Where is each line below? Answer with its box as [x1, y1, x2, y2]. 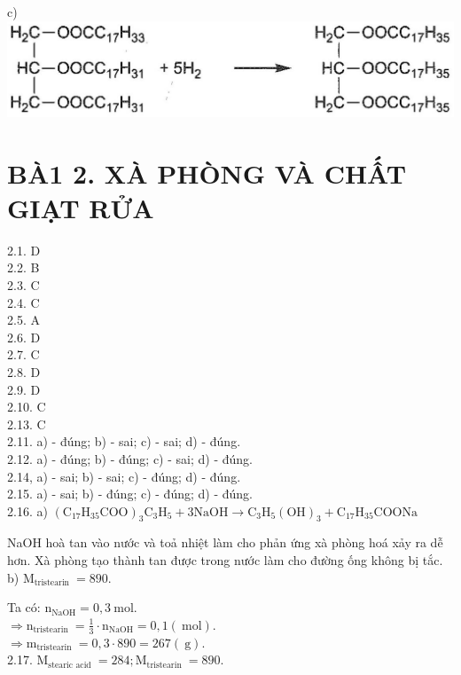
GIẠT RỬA [7, 189, 154, 225]
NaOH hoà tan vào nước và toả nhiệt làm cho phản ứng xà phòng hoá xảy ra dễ [7, 533, 443, 552]
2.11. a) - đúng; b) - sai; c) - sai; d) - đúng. [7, 432, 241, 451]
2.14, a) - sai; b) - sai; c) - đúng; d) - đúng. [7, 467, 241, 485]
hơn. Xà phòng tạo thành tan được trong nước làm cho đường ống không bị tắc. [7, 551, 443, 569]
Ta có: [7, 598, 41, 616]
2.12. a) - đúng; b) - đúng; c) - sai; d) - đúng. [7, 449, 253, 467]
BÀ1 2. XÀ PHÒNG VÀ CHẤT [7, 154, 407, 191]
